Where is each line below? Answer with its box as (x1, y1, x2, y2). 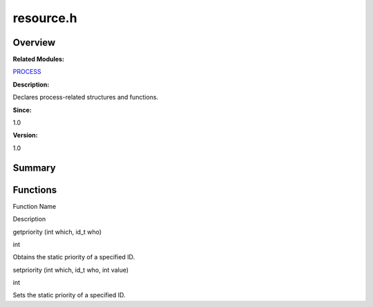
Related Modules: (12, 55, 65, 64)
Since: (12, 106, 32, 114)
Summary (12, 162, 56, 174)
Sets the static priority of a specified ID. (12, 291, 126, 299)
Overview (12, 37, 56, 48)
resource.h (12, 10, 77, 26)
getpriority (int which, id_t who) (12, 227, 102, 236)
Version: (12, 131, 38, 140)
